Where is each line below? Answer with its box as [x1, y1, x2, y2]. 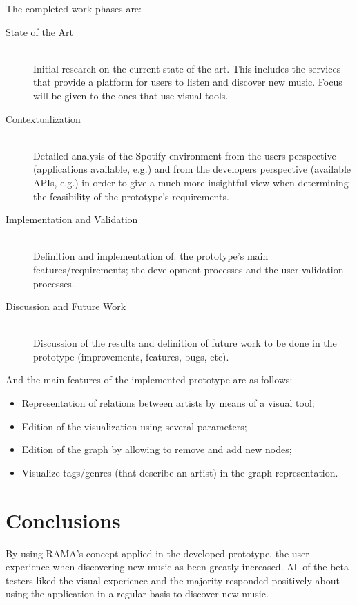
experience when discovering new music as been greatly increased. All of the [6, 559, 327, 574]
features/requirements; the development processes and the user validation [33, 262, 344, 276]
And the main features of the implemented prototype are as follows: [6, 372, 293, 387]
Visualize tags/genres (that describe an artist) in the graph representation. [21, 465, 338, 479]
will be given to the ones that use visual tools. [33, 88, 229, 102]
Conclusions [6, 506, 121, 534]
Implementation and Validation [6, 212, 138, 227]
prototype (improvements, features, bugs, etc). [33, 349, 229, 363]
